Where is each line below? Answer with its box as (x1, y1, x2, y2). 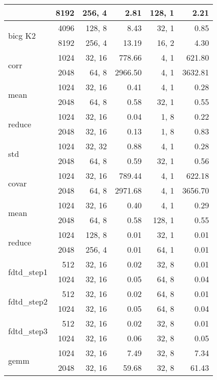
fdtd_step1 (8, 265, 48, 278)
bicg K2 (8, 29, 36, 41)
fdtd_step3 (8, 324, 48, 337)
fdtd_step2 (8, 295, 48, 307)
